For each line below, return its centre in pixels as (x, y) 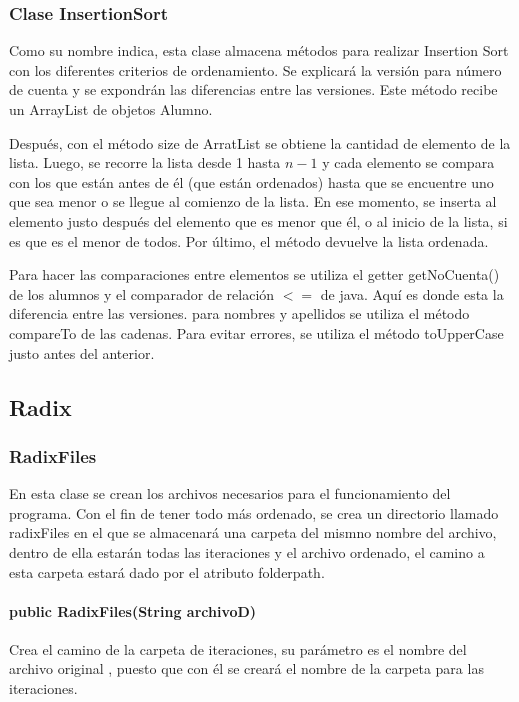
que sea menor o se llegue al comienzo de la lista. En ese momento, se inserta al (253, 201)
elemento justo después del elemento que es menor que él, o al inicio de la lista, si (258, 220)
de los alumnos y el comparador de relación (142, 293)
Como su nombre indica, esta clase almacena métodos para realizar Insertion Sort (259, 50)
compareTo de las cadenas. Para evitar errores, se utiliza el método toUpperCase (256, 332)
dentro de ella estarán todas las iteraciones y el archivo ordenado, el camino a (247, 551)
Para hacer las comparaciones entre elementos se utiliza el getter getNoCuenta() (254, 274)
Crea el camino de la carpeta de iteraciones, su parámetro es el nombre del (238, 648)
